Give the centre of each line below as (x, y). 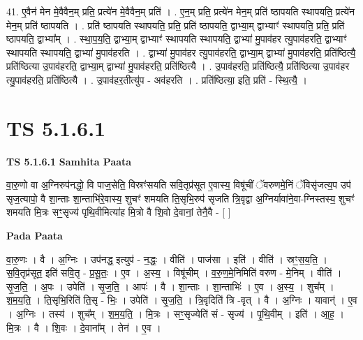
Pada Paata (35, 236)
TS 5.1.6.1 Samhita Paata (69, 161)
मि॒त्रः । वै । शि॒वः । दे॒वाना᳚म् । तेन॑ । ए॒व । (84, 327)
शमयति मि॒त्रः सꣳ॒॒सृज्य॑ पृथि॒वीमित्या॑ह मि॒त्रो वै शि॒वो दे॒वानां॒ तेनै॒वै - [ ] (119, 212)
